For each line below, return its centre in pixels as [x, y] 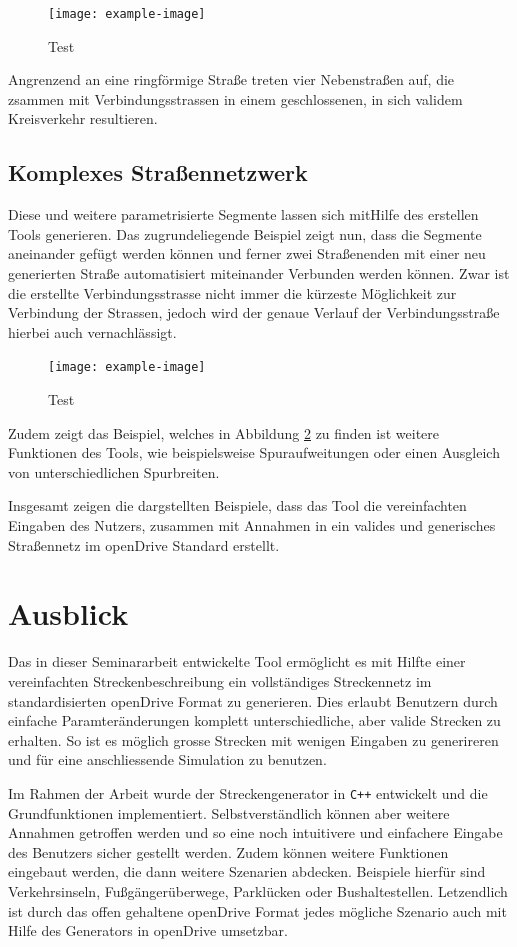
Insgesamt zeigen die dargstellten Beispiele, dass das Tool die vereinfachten [237, 505]
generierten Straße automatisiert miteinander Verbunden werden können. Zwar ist [259, 273]
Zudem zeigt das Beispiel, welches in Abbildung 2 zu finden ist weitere [224, 432]
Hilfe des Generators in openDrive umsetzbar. [148, 930]
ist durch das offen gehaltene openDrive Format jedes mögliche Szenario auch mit [257, 910]
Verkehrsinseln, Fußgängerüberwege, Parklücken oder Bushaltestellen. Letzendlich [258, 890]
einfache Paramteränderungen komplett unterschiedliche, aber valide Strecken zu [254, 720]
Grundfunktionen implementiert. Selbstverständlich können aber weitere [229, 812]
